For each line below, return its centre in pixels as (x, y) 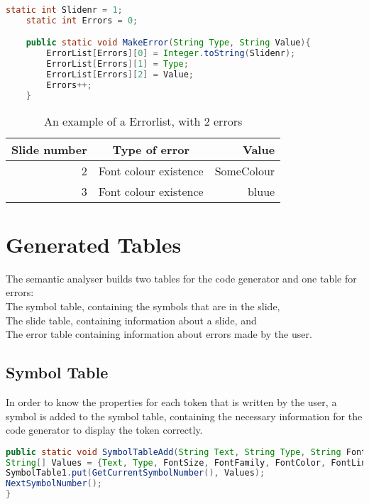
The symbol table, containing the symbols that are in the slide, (143, 306)
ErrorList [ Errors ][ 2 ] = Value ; (120, 75)
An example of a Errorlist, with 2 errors (143, 121)
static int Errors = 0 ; (82, 20)
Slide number (49, 149)
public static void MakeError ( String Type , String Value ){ (168, 43)
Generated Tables (94, 244)
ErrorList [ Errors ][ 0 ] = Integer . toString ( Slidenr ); (171, 54)
